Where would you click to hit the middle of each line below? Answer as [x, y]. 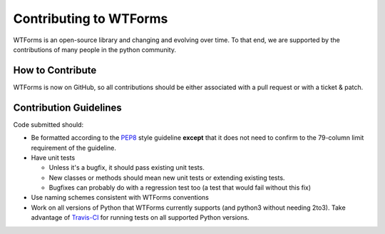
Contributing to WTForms [91, 19]
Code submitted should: [48, 124]
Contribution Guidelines [68, 107]
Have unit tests [53, 158]
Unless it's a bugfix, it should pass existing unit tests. [127, 168]
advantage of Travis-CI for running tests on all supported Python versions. [140, 218]
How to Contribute [55, 70]
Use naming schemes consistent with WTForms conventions [120, 198]
